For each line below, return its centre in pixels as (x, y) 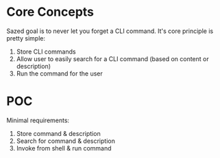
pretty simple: (26, 38)
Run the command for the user (60, 74)
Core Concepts (50, 12)
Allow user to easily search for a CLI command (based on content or (113, 58)
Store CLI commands (46, 52)
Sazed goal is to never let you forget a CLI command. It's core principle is (110, 31)
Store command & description (58, 133)
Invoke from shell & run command (64, 148)
